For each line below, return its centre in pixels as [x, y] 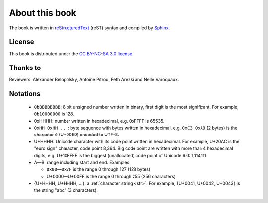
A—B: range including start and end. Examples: [82, 162]
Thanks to [25, 68]
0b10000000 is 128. [54, 114]
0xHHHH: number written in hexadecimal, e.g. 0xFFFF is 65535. [99, 121]
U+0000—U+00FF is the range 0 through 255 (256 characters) [111, 176]
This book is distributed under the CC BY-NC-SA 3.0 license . [71, 54]
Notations [25, 94]
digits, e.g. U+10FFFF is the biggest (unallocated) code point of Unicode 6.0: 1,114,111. [121, 155]
